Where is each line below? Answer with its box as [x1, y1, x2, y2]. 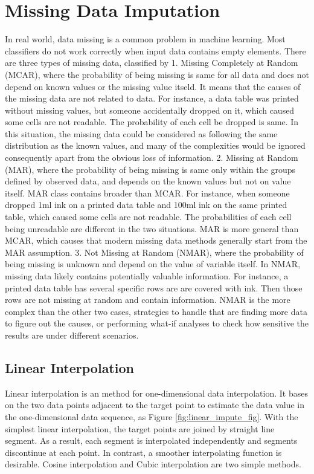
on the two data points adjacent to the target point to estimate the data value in [5, 398, 305, 411]
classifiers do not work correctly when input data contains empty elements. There [5, 44, 306, 57]
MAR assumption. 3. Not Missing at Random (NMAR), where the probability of [5, 245, 304, 258]
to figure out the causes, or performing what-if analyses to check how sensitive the [5, 317, 309, 330]
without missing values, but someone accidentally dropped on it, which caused [5, 103, 295, 116]
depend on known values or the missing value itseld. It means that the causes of [5, 80, 301, 93]
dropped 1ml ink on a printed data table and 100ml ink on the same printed [5, 198, 287, 211]
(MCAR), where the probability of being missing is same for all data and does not [5, 68, 309, 80]
